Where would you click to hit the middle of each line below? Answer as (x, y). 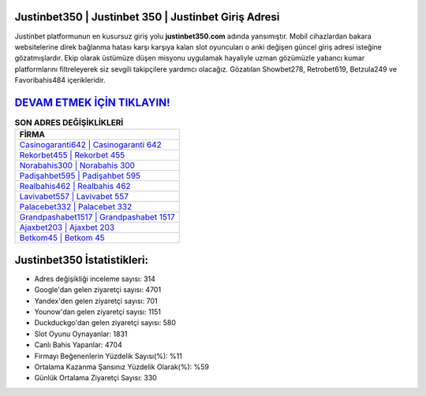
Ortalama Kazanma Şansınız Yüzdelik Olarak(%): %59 (121, 367)
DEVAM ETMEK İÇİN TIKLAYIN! (92, 102)
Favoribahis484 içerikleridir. (60, 80)
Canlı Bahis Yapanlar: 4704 (78, 345)
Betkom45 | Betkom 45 (62, 238)
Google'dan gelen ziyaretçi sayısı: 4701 (98, 290)
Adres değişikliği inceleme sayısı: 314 (95, 279)
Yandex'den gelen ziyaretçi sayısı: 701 (96, 301)
